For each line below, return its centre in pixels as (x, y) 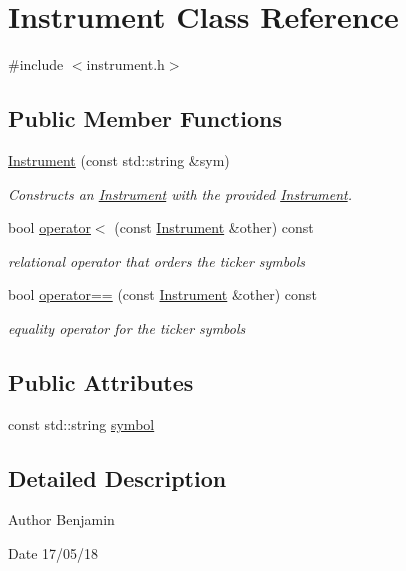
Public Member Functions (145, 118)
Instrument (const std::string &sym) (119, 159)
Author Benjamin (61, 519)
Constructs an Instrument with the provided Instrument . (180, 193)
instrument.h (125, 64)
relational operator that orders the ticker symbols (157, 260)
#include (36, 64)
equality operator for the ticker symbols (127, 327)
